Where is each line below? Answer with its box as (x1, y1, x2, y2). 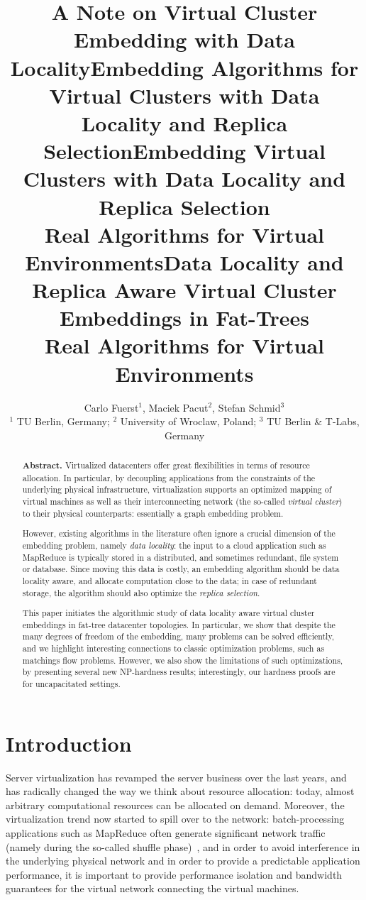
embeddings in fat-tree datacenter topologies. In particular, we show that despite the (22, 618, 335, 630)
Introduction (6, 728, 132, 757)
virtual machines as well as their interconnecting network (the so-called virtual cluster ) (22, 495, 343, 507)
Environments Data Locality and (25, 247, 344, 276)
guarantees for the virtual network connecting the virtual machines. (6, 881, 299, 896)
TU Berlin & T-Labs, (267, 414, 360, 429)
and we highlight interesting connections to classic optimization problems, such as (22, 642, 325, 654)
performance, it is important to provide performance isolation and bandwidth (6, 867, 343, 882)
